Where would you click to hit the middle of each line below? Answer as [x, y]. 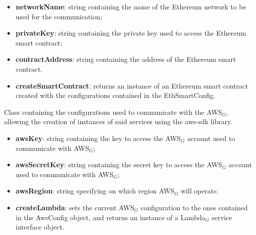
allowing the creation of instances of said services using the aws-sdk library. [118, 121]
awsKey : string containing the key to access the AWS [98, 138]
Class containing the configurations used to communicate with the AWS [113, 112]
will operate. [200, 191]
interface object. [40, 227]
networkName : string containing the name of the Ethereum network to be [131, 6]
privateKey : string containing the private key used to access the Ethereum [131, 33]
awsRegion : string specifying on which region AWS [95, 191]
